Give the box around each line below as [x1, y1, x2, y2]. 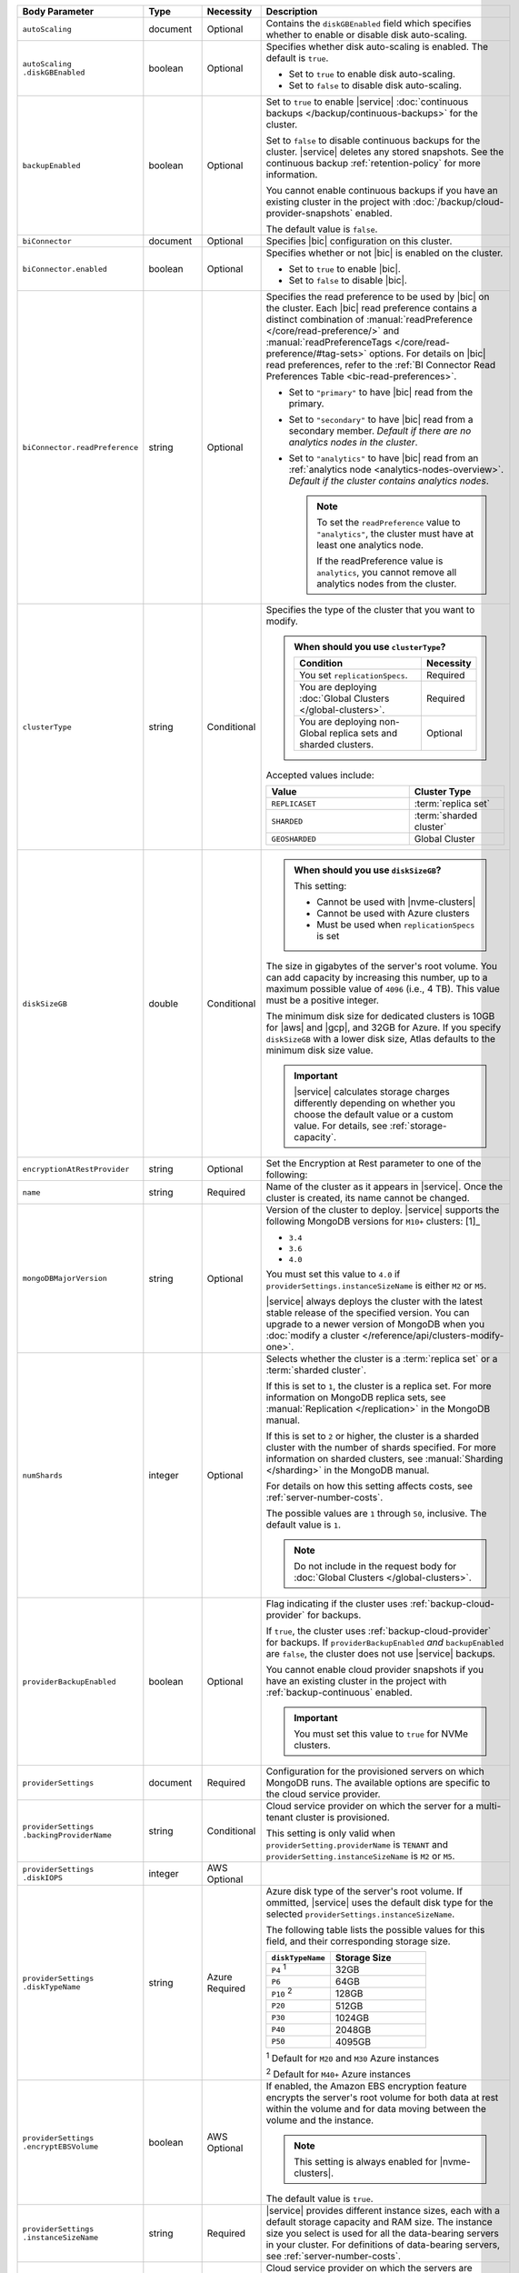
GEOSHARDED [271, 834, 317, 844]
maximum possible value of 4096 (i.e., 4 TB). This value [265, 983, 500, 995]
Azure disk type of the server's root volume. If [265, 1885, 464, 1898]
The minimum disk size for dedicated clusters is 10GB [265, 1010, 495, 1022]
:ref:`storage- [389, 1119, 447, 1132]
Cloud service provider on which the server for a [265, 1800, 474, 1812]
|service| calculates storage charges [294, 1086, 450, 1097]
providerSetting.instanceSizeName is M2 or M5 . [265, 1850, 455, 1862]
